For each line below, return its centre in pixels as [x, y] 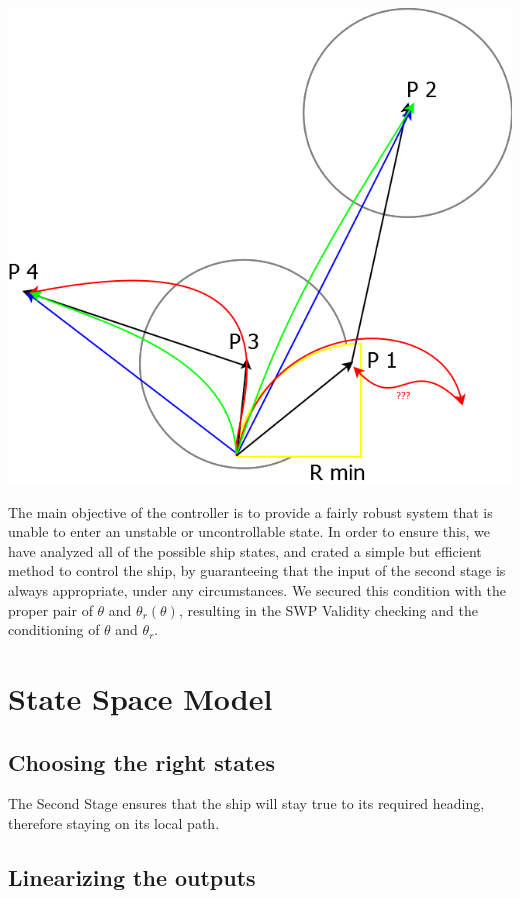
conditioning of [54, 629]
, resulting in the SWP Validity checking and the [328, 609]
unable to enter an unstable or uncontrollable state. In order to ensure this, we [249, 531]
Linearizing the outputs [132, 876]
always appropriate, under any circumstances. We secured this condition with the [257, 590]
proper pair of [50, 609]
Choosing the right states [141, 761]
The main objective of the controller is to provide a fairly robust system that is [250, 511]
